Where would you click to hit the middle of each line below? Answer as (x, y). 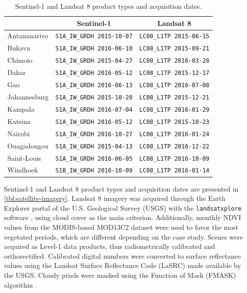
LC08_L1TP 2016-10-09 (174, 159)
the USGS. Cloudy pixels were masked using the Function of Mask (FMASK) (120, 275)
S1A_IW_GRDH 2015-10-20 (94, 97)
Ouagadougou (28, 145)
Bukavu (19, 48)
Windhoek (23, 170)
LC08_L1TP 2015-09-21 (174, 49)
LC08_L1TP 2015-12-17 (174, 73)
